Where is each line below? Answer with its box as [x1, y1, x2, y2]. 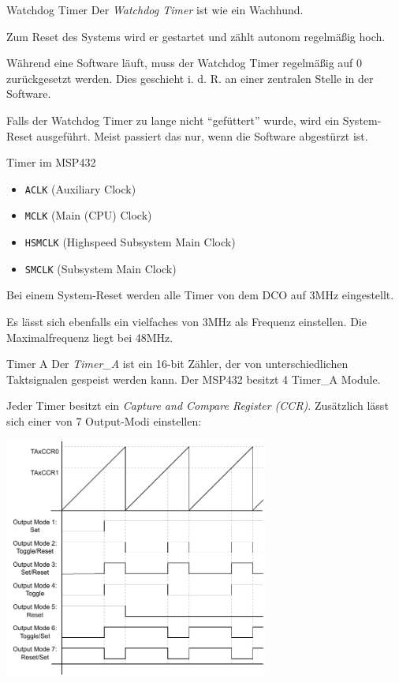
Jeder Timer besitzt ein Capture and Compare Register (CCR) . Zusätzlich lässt [6, 397, 389, 414]
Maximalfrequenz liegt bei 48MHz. [6, 328, 173, 345]
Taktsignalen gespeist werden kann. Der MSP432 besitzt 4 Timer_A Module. [6, 370, 381, 387]
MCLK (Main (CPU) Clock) [24, 207, 152, 223]
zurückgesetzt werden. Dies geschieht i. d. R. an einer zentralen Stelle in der [6, 69, 374, 86]
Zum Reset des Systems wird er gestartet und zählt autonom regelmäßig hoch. [6, 28, 386, 44]
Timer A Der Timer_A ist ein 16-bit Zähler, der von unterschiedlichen [6, 355, 349, 372]
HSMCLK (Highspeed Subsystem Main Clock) [24, 234, 236, 250]
